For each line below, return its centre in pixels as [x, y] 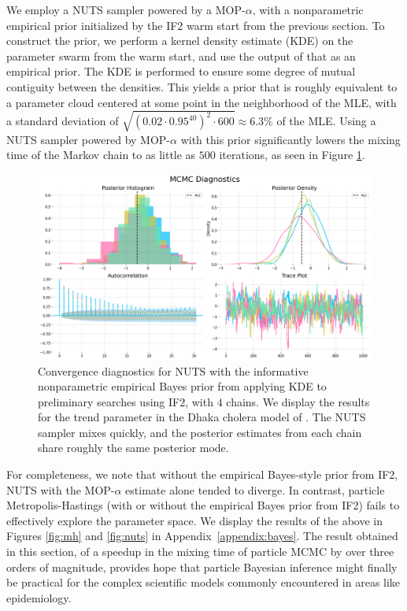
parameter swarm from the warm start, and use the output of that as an [181, 56]
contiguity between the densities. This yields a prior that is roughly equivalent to [202, 86]
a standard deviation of [63, 121]
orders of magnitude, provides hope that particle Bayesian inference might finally [202, 567]
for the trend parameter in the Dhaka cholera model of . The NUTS [202, 417]
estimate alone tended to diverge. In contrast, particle [255, 489]
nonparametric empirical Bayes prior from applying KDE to [182, 386]
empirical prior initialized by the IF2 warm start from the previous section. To [196, 25]
